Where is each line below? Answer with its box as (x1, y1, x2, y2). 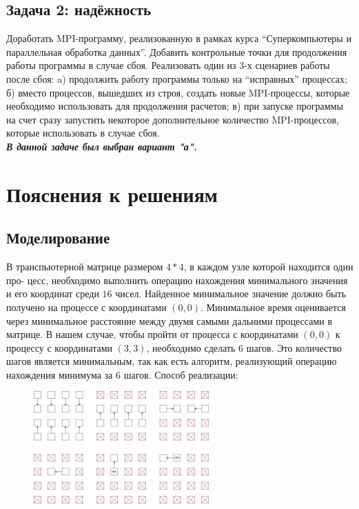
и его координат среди (6, 286, 99, 301)
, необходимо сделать (146, 340, 236, 355)
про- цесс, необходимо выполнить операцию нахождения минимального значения (6, 272, 348, 287)
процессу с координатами (6, 340, 113, 355)
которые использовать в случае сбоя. (6, 126, 160, 140)
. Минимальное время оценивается (201, 299, 346, 314)
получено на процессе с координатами (6, 299, 167, 314)
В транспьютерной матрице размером (6, 259, 163, 274)
